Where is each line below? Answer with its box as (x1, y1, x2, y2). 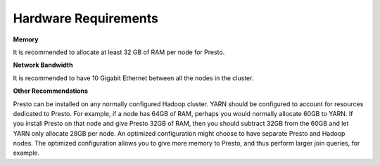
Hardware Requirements (13, 11, 158, 26)
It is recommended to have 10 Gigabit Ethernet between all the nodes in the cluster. (13, 74, 254, 82)
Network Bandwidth (13, 60, 73, 70)
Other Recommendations (13, 87, 88, 95)
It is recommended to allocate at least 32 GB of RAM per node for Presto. (13, 48, 225, 56)
